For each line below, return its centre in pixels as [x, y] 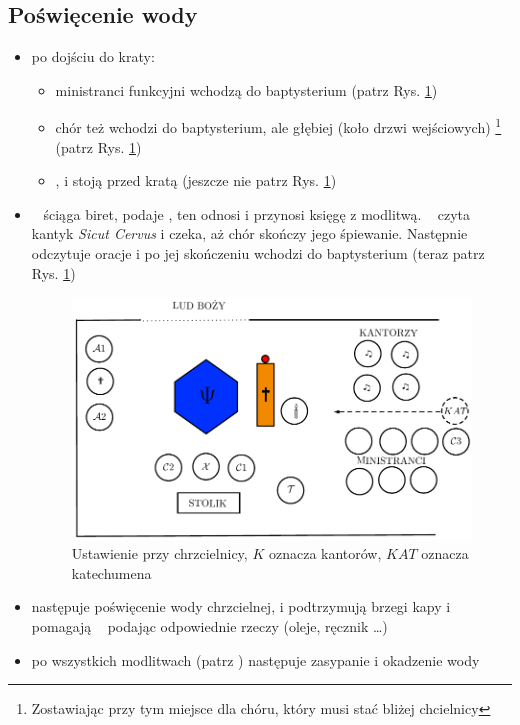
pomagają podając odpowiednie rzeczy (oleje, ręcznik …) [209, 625]
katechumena [111, 572]
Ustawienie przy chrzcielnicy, [159, 553]
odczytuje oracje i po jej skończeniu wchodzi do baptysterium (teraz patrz [258, 253]
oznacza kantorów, [325, 553]
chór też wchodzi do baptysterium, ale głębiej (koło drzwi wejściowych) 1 [278, 126]
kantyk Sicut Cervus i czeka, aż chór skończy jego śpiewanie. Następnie [249, 233]
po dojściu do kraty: [93, 56]
